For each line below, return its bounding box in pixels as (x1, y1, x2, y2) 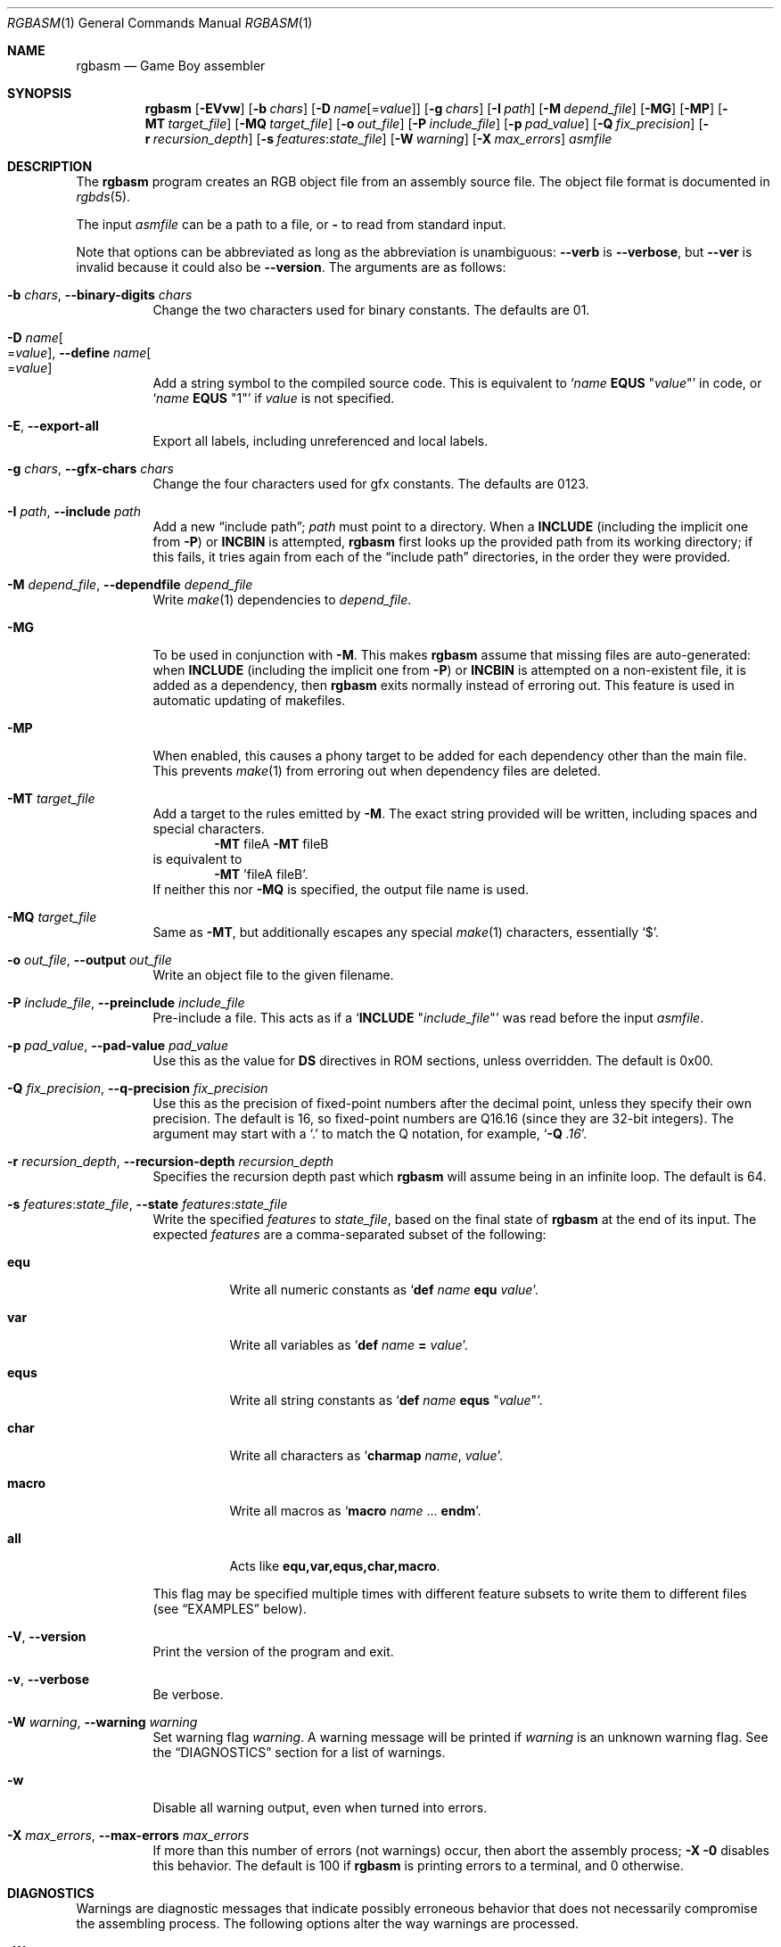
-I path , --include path (7, 504, 141, 519)
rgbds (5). (76, 189, 131, 204)
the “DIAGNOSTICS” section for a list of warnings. (152, 1745, 446, 1760)
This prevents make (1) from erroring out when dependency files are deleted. (152, 763, 601, 778)
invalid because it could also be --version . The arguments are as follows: (76, 259, 506, 275)
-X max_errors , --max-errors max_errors (7, 1828, 250, 1843)
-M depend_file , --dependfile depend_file (7, 577, 253, 592)
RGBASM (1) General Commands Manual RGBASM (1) (7, 15, 313, 30)
